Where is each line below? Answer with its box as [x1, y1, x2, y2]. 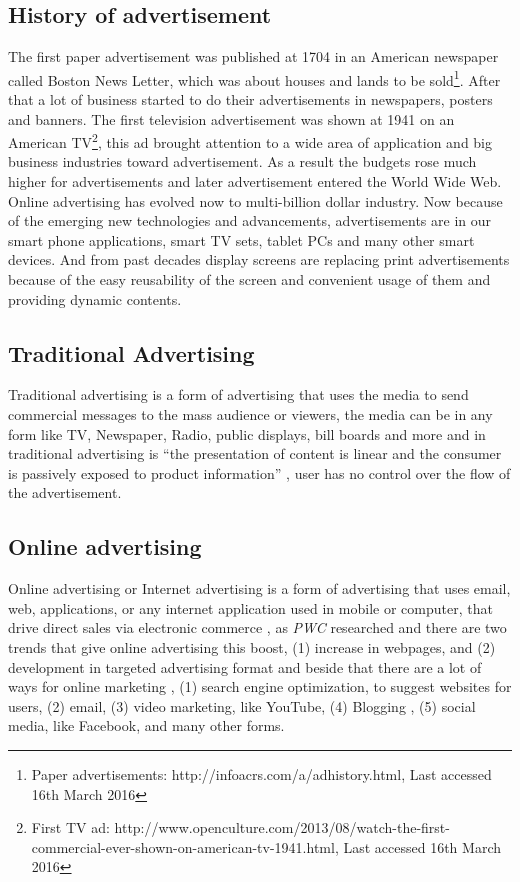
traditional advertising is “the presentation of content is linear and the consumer [8, 443, 502, 464]
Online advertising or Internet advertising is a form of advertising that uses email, [8, 578, 511, 599]
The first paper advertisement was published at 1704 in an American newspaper [8, 46, 499, 67]
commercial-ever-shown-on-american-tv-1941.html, [31, 836, 339, 857]
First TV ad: [31, 817, 110, 838]
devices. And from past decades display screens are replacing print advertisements [8, 249, 510, 270]
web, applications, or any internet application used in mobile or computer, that [8, 597, 493, 618]
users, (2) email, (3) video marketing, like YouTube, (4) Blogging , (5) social [8, 695, 476, 716]
